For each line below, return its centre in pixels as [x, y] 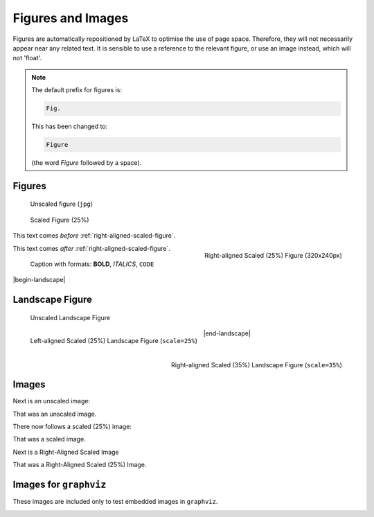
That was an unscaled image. [55, 414]
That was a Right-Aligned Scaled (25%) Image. [80, 465]
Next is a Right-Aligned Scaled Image [66, 452]
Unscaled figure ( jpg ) [62, 204]
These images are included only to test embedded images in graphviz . [115, 502]
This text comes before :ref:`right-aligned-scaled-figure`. [94, 236]
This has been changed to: [70, 126]
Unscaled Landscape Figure [70, 317]
